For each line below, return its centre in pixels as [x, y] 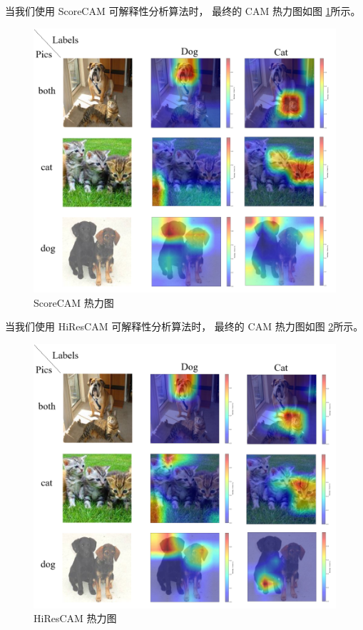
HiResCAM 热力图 [75, 618]
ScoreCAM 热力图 [74, 302]
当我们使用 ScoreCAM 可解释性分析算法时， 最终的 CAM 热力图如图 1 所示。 [183, 11]
